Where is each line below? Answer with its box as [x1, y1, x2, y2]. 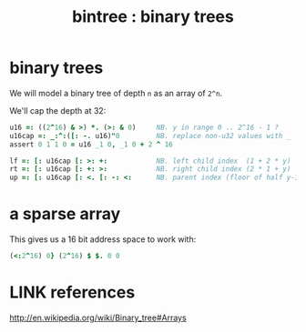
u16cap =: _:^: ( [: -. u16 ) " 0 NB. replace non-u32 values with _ [9, 131, 291, 140]
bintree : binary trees [72, 6, 234, 27]
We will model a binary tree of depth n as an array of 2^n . [9, 87, 223, 98]
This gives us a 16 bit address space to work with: [9, 234, 197, 245]
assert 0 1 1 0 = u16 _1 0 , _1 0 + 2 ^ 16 [9, 139, 173, 149]
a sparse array [9, 204, 121, 225]
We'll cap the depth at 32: [9, 105, 107, 116]
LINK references [9, 282, 136, 303]
